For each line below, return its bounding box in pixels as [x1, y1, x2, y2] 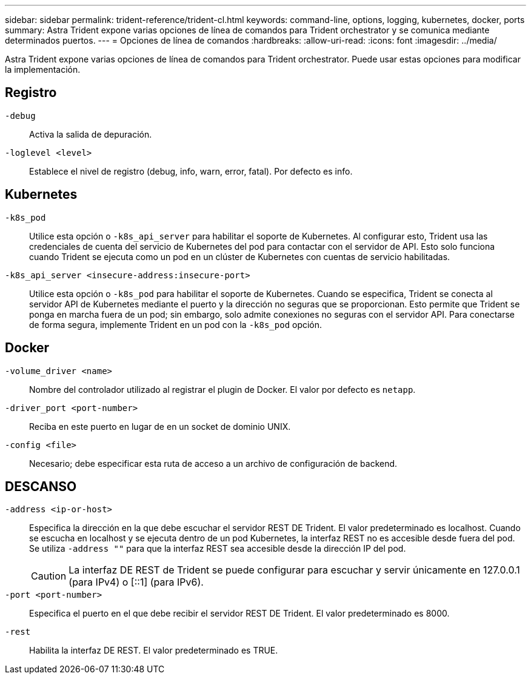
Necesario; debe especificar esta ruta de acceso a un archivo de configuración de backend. [29, 458, 398, 469]
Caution [31, 570, 67, 583]
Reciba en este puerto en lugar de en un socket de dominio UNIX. [29, 421, 291, 432]
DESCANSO [5, 478, 77, 494]
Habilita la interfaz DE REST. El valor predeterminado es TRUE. [29, 645, 278, 656]
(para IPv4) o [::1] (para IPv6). [68, 576, 204, 589]
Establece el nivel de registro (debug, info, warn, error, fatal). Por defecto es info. [29, 166, 353, 176]
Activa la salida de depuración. [29, 129, 152, 139]
